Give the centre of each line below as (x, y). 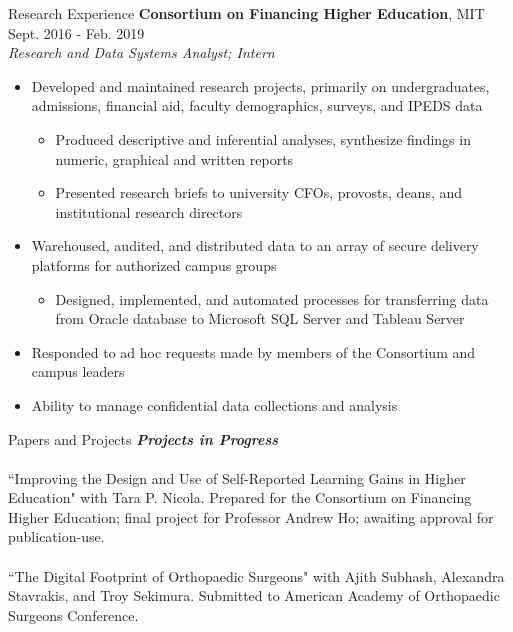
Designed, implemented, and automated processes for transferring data (272, 298)
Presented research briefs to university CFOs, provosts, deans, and (259, 192)
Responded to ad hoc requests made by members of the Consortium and (253, 351)
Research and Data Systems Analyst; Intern (141, 52)
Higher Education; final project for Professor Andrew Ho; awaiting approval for (251, 516)
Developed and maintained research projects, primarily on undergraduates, (260, 85)
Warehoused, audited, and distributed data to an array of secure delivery (255, 245)
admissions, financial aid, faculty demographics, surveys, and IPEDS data (257, 105)
